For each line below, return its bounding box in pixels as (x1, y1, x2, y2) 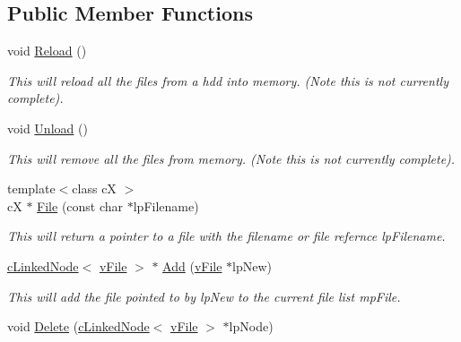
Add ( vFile (162, 256, 222, 275)
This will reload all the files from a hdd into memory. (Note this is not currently (7, 71, 448, 90)
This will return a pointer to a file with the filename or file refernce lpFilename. (7, 227, 446, 245)
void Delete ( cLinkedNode (7, 317, 150, 336)
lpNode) (229, 317, 274, 336)
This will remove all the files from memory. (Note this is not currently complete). (7, 149, 456, 167)
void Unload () (7, 118, 88, 137)
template (7, 179, 56, 198)
